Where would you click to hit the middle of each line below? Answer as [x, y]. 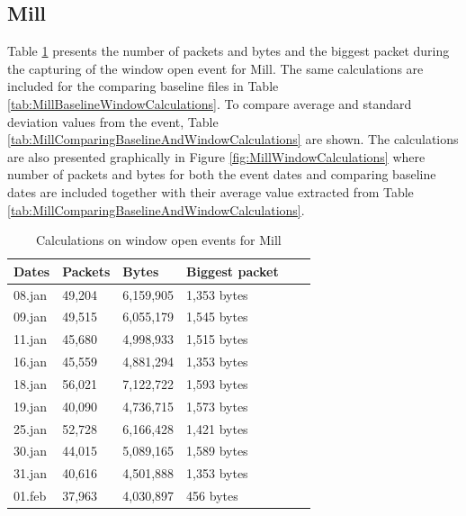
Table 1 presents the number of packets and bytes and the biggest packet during [229, 51]
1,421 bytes [217, 428]
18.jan [30, 383]
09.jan [30, 317]
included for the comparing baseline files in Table [143, 86]
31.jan [30, 473]
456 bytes [212, 496]
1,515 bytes [217, 339]
